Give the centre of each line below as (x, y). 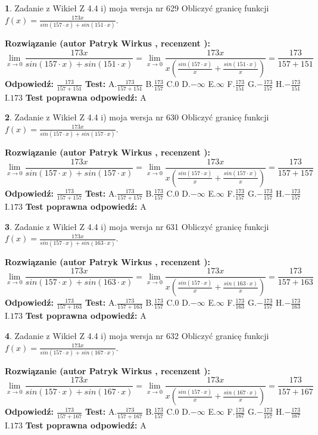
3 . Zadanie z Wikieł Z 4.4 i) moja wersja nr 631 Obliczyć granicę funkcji (137, 226)
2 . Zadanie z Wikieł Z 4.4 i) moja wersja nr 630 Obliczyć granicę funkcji (137, 117)
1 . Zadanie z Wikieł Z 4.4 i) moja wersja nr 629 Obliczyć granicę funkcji (137, 8)
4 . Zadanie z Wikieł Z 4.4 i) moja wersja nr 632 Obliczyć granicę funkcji (137, 335)
